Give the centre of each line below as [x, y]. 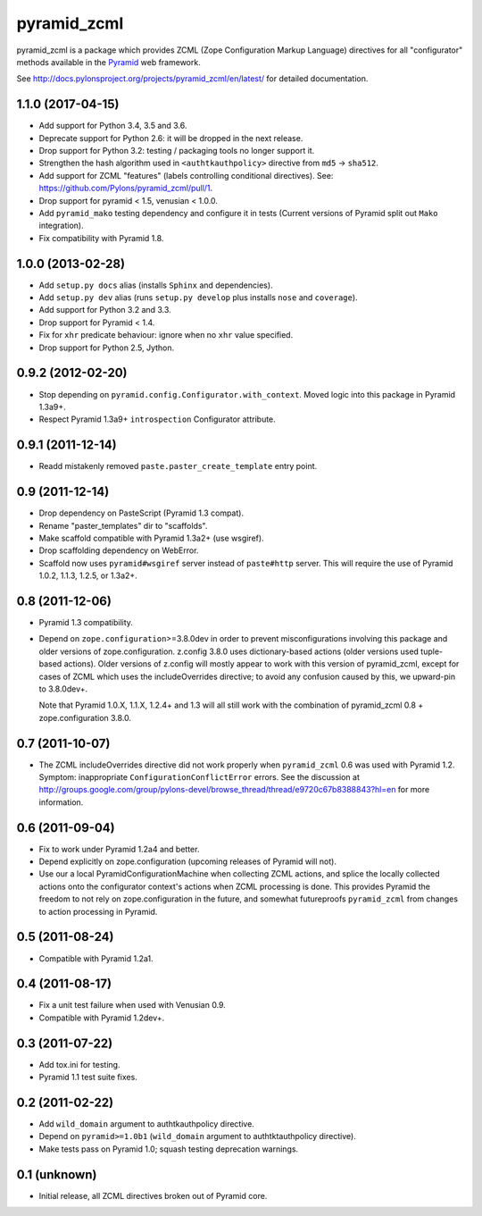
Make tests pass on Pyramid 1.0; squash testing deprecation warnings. [169, 1149]
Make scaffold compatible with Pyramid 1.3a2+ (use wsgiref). [151, 538]
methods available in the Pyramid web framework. [108, 62]
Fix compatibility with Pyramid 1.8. [101, 238]
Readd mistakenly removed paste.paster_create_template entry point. [178, 466]
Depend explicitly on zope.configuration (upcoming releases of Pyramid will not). [187, 861]
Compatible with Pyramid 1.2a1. [96, 958]
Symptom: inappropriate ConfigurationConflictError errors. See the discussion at [199, 777]
